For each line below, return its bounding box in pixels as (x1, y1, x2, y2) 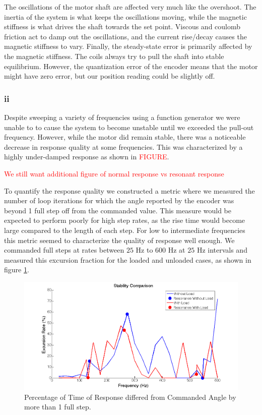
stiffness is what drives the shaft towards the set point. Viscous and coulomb (4, 21, 241, 32)
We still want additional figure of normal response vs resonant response (4, 168, 224, 179)
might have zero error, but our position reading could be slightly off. (4, 71, 215, 81)
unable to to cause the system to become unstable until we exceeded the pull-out (4, 122, 254, 132)
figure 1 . (4, 264, 29, 275)
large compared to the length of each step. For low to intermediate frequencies (4, 224, 245, 235)
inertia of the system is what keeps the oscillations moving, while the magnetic (4, 11, 247, 22)
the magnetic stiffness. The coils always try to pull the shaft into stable (4, 50, 224, 61)
